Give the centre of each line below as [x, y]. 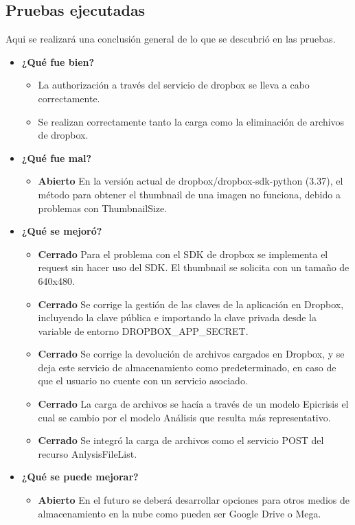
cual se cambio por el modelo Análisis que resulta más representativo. [184, 417]
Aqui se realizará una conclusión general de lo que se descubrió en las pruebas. [171, 39]
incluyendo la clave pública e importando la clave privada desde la [177, 317]
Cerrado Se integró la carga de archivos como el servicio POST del [181, 440]
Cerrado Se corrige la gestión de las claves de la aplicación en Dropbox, [191, 304]
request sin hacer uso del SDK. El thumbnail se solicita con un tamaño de [194, 267]
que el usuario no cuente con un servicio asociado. [143, 381]
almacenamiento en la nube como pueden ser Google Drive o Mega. [180, 513]
